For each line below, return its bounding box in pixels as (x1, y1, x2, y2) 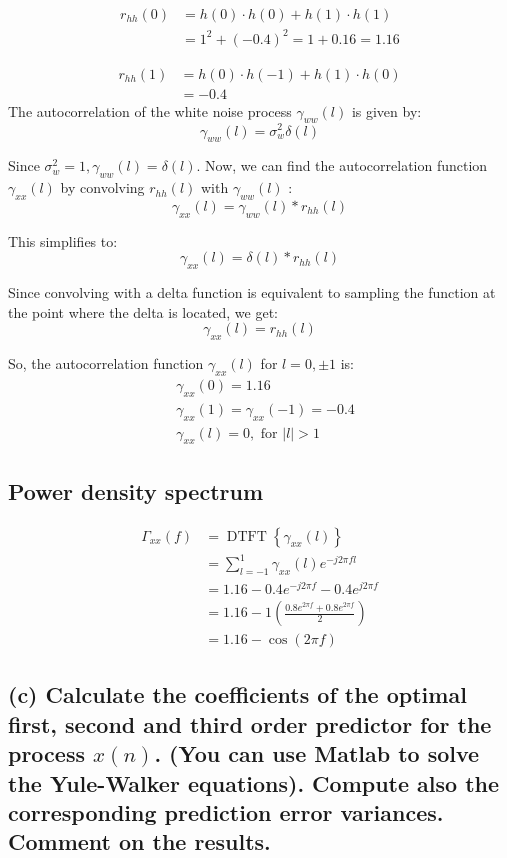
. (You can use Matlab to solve (154, 738, 480, 769)
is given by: (351, 100, 422, 121)
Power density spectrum (8, 475, 264, 506)
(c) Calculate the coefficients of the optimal (8, 679, 467, 710)
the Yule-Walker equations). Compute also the (8, 767, 500, 798)
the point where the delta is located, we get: (8, 301, 278, 322)
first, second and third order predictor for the (8, 708, 492, 739)
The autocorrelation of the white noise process (8, 100, 292, 121)
